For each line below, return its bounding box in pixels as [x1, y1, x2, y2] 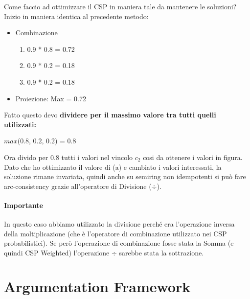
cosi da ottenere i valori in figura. [143, 152, 243, 162]
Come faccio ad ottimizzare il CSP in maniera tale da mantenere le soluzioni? [4, 1, 237, 11]
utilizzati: [4, 119, 36, 129]
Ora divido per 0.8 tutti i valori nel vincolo [4, 152, 133, 162]
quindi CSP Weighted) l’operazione [4, 247, 110, 257]
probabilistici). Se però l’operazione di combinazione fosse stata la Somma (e [4, 238, 234, 248]
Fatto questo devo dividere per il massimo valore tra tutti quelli [4, 110, 216, 120]
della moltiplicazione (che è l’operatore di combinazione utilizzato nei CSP [4, 228, 227, 238]
